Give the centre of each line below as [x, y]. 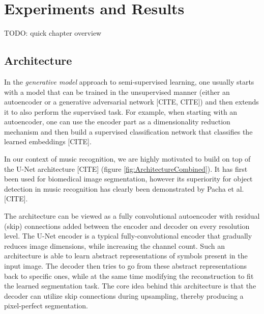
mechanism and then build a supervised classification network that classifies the [128, 131]
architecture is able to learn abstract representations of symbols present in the [126, 256]
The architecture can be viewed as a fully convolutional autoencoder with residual [132, 216]
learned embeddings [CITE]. [48, 141]
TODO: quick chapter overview [53, 33]
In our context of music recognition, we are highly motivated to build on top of [127, 159]
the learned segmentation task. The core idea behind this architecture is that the [130, 286]
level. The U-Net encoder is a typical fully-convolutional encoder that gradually [128, 236]
